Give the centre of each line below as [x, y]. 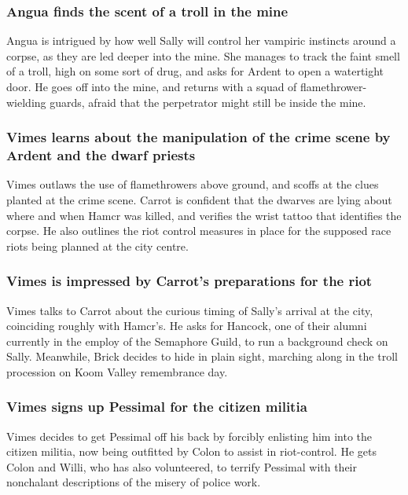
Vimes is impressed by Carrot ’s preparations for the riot [189, 281]
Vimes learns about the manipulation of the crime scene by [198, 137]
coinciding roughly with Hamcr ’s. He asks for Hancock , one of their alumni [187, 326]
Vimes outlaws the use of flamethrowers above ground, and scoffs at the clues [193, 184]
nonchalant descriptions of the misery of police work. [134, 482]
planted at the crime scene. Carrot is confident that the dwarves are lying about [199, 199]
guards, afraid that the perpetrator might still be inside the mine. [208, 102]
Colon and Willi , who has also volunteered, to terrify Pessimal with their [182, 466]
